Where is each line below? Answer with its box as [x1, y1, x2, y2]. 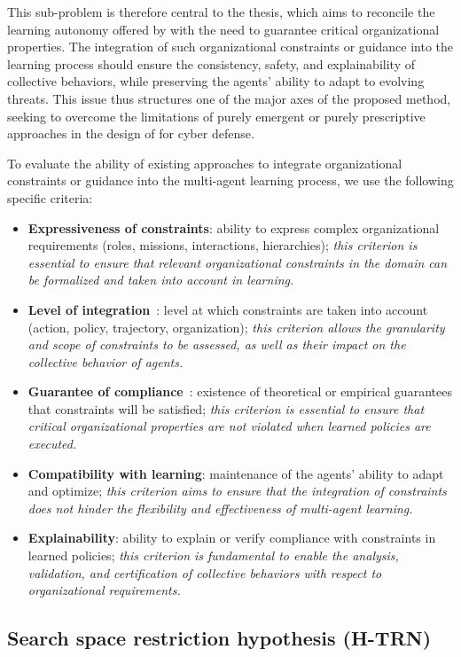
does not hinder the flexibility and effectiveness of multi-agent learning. [27, 498, 413, 517]
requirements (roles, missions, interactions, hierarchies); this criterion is [27, 236, 418, 254]
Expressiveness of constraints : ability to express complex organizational [27, 218, 440, 237]
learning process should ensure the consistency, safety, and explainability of [7, 54, 415, 73]
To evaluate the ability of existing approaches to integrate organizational [7, 153, 402, 172]
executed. [27, 434, 77, 453]
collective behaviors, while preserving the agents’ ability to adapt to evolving [7, 72, 425, 90]
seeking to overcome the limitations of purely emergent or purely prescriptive [7, 106, 426, 125]
